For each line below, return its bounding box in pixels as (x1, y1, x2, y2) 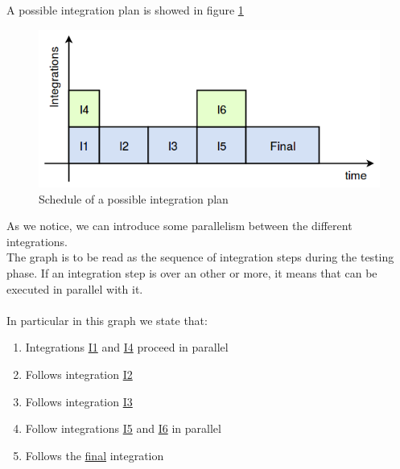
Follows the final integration (25, 446, 164, 463)
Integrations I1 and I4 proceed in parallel (25, 339, 229, 356)
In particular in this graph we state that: (6, 311, 208, 328)
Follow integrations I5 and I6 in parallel (25, 420, 221, 437)
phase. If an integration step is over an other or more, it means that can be (6, 265, 377, 281)
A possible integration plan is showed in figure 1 (6, 2, 244, 18)
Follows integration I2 (25, 365, 133, 382)
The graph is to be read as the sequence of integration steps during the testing (6, 249, 394, 265)
